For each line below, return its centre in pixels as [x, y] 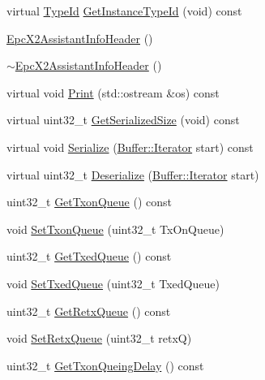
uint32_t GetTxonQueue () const [89, 202]
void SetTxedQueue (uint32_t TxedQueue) [113, 283]
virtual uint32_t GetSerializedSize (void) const [123, 120]
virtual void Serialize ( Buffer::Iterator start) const [130, 147]
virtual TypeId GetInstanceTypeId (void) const [124, 11]
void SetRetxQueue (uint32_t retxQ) [99, 338]
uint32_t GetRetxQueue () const [89, 311]
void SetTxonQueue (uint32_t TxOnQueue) [115, 229]
